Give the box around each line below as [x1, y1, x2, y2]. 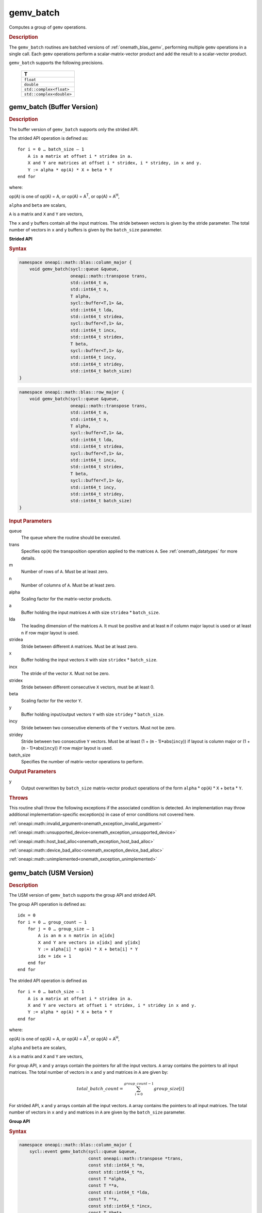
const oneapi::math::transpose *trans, [88, 1155, 183, 1161]
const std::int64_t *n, [88, 1169, 145, 1175]
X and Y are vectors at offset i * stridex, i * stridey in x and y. [27, 1002, 197, 1008]
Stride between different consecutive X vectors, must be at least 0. [21, 684, 155, 690]
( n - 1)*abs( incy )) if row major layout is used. [21, 745, 113, 751]
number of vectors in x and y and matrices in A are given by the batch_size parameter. [9, 1109, 186, 1115]
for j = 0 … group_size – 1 [27, 926, 95, 932]
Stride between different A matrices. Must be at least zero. [21, 643, 138, 649]
